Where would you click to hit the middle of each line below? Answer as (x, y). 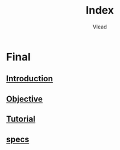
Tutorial (21, 119)
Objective (25, 99)
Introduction (30, 79)
